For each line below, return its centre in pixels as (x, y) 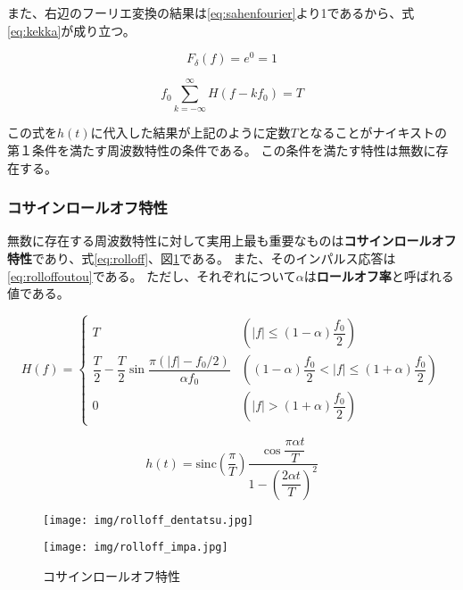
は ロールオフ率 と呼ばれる (379, 275)
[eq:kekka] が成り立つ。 (71, 30)
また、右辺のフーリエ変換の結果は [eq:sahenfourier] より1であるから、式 (211, 12)
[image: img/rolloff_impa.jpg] (136, 548)
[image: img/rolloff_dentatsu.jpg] (149, 520)
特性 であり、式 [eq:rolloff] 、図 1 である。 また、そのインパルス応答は (202, 258)
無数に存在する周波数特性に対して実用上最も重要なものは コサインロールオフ (232, 241)
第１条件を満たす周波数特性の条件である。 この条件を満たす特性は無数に (222, 150)
